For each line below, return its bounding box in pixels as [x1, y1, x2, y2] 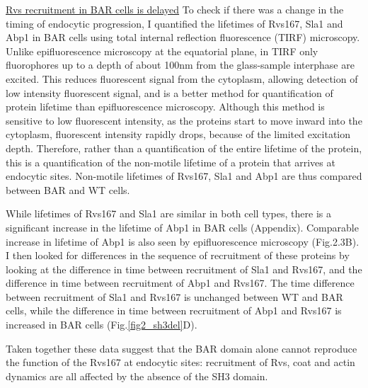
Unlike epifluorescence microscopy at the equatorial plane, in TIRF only [6, 43, 318, 58]
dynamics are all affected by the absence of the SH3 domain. [6, 368, 268, 383]
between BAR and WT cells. [6, 182, 130, 197]
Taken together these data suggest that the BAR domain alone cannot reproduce [6, 341, 357, 355]
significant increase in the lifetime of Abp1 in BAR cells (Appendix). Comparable [6, 219, 359, 234]
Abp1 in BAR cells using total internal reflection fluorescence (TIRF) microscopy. [6, 30, 360, 45]
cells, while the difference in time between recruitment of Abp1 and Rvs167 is [6, 303, 342, 318]
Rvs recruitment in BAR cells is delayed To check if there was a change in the [6, 2, 344, 16]
